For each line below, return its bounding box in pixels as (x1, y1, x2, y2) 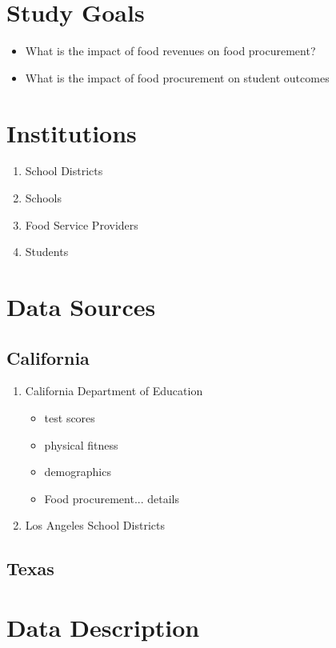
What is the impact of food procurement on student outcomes (25, 69, 330, 86)
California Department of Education (25, 382, 203, 399)
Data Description (6, 610, 200, 643)
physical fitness (44, 436, 118, 453)
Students (25, 243, 69, 260)
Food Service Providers (25, 216, 138, 233)
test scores (44, 409, 95, 426)
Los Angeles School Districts (25, 517, 165, 534)
